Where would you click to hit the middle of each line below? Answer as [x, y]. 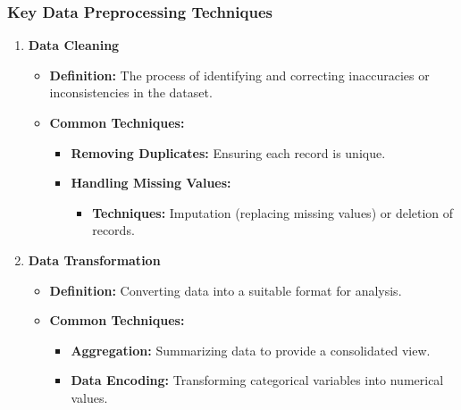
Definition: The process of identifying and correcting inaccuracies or [239, 75]
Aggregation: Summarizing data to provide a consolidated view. [251, 350]
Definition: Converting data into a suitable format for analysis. [226, 290]
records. [113, 230]
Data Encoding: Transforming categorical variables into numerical [257, 380]
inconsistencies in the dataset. [131, 92]
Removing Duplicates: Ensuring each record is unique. [228, 152]
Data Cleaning [74, 45]
